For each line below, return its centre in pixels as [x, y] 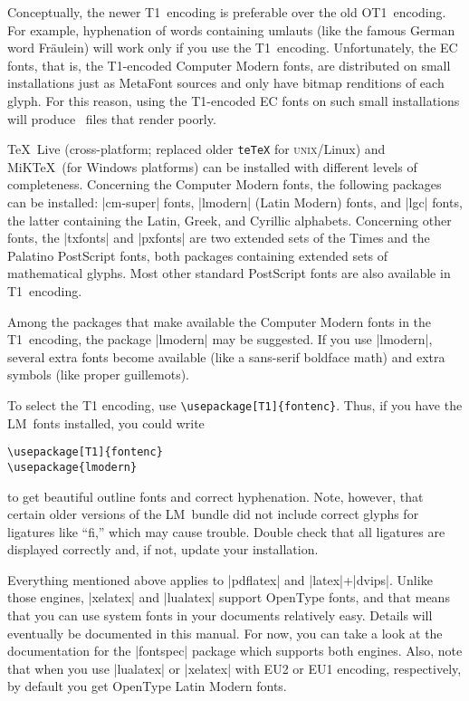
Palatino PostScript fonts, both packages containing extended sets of [198, 255]
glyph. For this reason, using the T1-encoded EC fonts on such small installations [234, 100]
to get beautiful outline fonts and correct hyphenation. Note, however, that [215, 496]
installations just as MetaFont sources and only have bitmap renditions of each [226, 83]
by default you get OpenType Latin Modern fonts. [147, 686]
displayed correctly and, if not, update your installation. [163, 549]
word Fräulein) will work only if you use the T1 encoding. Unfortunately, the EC [233, 48]
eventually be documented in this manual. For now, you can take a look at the [225, 633]
